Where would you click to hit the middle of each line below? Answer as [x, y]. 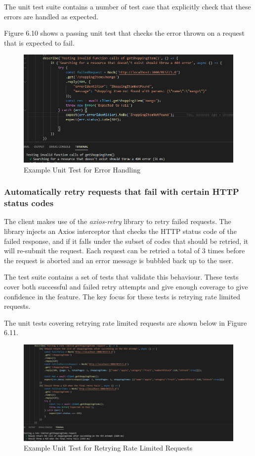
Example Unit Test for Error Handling [82, 169]
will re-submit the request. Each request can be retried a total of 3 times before [125, 251]
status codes [29, 203]
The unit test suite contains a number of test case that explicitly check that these [127, 6]
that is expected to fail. [39, 42]
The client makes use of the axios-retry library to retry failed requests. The [118, 221]
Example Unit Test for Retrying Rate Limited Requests [108, 448]
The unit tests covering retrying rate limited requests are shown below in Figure [126, 322]
